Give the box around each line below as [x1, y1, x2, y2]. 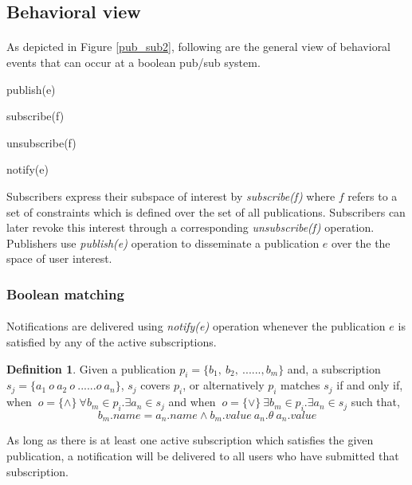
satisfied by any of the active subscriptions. [6, 333, 217, 350]
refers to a [347, 187, 398, 204]
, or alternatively [182, 377, 265, 393]
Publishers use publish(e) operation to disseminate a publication [6, 234, 320, 251]
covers [140, 377, 171, 393]
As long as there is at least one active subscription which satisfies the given [6, 432, 374, 448]
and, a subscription [287, 360, 381, 377]
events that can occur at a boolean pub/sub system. [6, 53, 261, 70]
